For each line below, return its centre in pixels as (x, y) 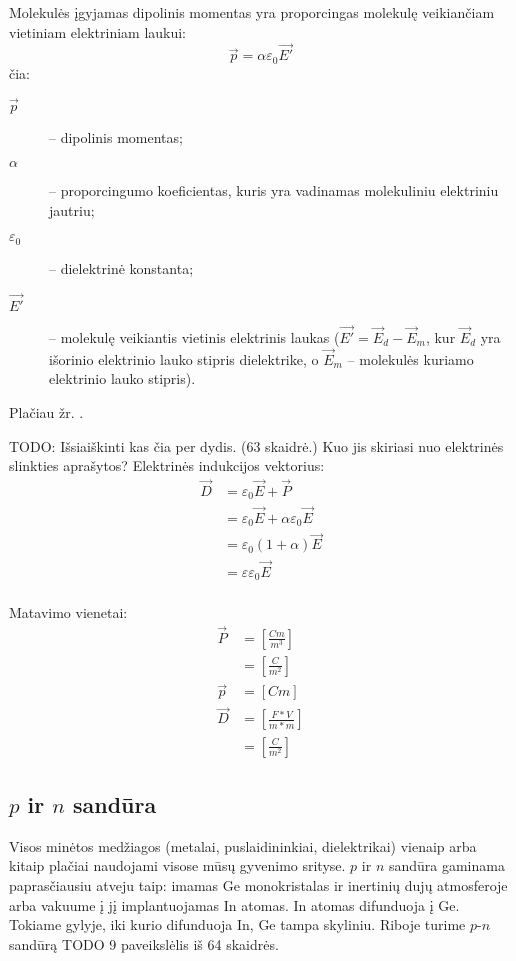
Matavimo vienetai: (68, 612)
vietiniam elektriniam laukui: (98, 31)
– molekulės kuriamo (410, 358)
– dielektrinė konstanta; (121, 267)
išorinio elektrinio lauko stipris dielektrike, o (184, 358)
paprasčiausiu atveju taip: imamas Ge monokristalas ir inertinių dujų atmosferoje (258, 884)
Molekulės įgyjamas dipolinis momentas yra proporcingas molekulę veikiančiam (252, 12)
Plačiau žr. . (46, 411)
